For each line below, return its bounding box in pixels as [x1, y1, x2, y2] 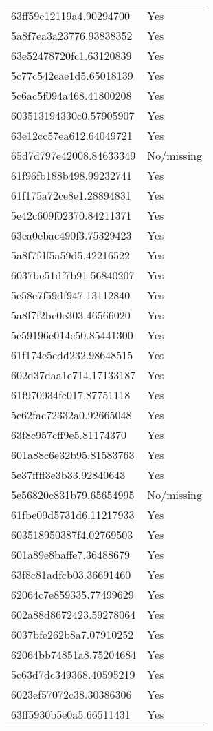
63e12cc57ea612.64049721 [11, 127, 133, 143]
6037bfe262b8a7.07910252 [11, 626, 134, 642]
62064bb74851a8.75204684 [11, 646, 137, 662]
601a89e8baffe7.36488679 [11, 547, 130, 562]
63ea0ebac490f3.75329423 [11, 227, 132, 243]
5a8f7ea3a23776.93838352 [11, 28, 133, 43]
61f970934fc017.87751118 [11, 387, 131, 403]
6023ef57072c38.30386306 [11, 686, 132, 702]
